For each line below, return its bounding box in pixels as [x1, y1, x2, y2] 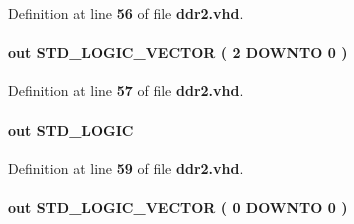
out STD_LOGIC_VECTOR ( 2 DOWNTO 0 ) [8, 42, 348, 63]
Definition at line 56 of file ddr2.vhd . [8, 3, 244, 23]
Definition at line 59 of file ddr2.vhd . [8, 157, 244, 178]
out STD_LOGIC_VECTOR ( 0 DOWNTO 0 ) [8, 196, 348, 217]
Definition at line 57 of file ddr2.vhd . [8, 80, 244, 101]
